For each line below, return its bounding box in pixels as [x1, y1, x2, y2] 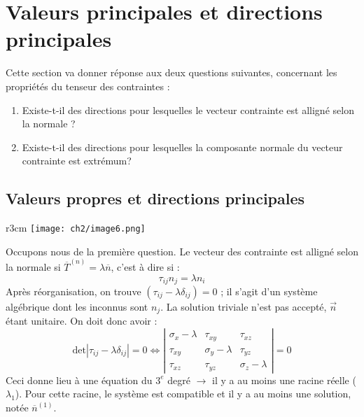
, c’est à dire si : [111, 259, 180, 274]
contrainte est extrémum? [22, 153, 132, 168]
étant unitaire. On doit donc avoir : [6, 313, 157, 328]
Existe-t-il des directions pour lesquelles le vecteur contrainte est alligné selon [22, 102, 354, 117]
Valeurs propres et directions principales [6, 188, 305, 209]
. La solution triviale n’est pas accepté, [160, 299, 327, 314]
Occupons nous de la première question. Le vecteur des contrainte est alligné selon [6, 243, 358, 258]
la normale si [6, 259, 61, 274]
